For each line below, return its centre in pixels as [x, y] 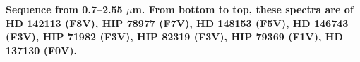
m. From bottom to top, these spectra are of [243, 9]
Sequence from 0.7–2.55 [64, 9]
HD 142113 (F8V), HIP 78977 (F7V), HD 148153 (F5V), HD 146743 [177, 23]
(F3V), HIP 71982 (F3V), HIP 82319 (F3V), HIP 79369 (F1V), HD [174, 37]
